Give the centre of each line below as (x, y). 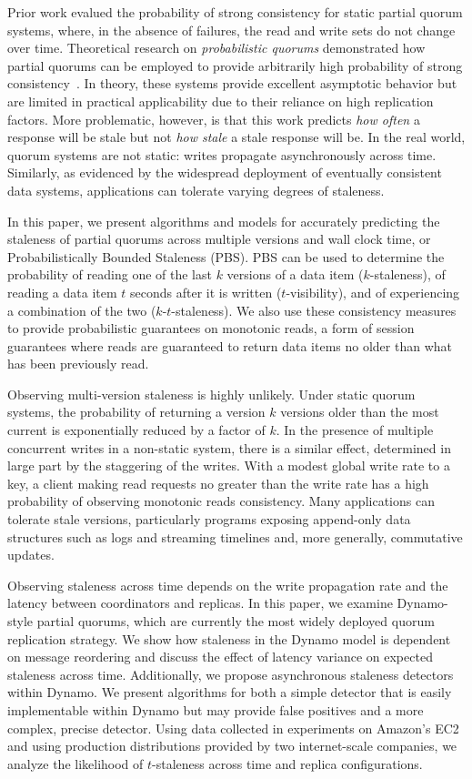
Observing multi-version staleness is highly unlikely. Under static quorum (211, 394)
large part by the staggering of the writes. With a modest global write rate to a (229, 465)
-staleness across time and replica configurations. (287, 763)
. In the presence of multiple (355, 430)
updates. (31, 555)
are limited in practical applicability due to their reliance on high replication (221, 101)
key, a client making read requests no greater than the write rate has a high (218, 483)
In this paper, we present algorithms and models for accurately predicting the (224, 221)
